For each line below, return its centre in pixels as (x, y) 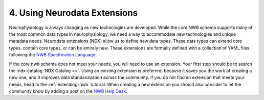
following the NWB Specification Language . (53, 55)
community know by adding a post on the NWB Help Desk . (68, 91)
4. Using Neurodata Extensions (73, 13)
